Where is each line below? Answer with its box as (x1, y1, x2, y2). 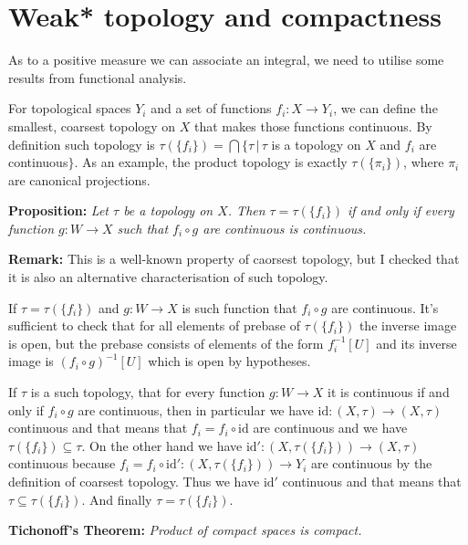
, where (403, 152, 444, 172)
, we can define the (333, 99, 438, 118)
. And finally (81, 489, 152, 508)
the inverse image (359, 316, 457, 335)
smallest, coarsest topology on (8, 116, 176, 135)
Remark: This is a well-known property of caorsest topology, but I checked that (8, 249, 460, 268)
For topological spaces (8, 99, 131, 118)
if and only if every (348, 201, 454, 220)
